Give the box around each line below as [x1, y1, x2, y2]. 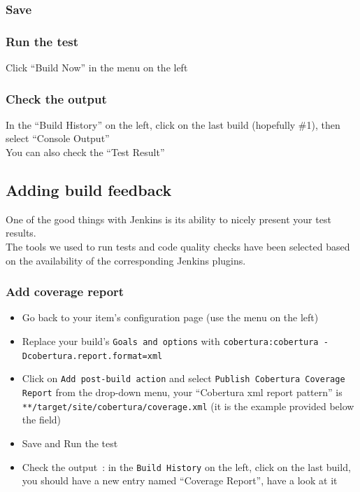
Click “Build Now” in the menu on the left [6, 60, 188, 75]
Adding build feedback [6, 179, 172, 201]
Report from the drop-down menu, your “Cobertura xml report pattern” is [22, 385, 343, 400]
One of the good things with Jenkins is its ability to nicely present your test [6, 211, 331, 226]
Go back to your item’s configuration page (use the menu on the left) [22, 310, 319, 325]
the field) [22, 412, 62, 427]
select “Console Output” [6, 131, 110, 146]
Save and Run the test [22, 435, 118, 450]
